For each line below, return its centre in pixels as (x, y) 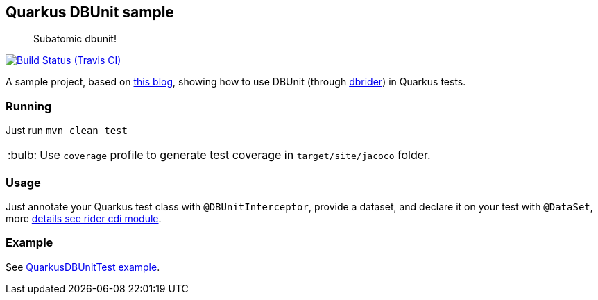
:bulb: (23, 155)
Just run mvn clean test (67, 131)
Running (29, 106)
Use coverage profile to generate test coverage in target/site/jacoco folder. (235, 155)
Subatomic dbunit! (75, 39)
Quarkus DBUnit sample (90, 12)
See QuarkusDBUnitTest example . (83, 267)
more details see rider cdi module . (84, 218)
